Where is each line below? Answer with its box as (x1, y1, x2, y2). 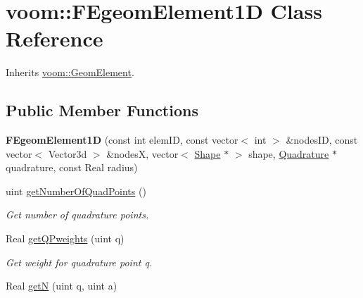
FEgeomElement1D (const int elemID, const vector (6, 132, 238, 147)
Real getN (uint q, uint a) (6, 278, 117, 293)
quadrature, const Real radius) (6, 160, 138, 175)
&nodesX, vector (106, 146, 179, 161)
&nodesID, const (286, 132, 358, 147)
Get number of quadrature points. (6, 207, 149, 222)
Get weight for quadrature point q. (6, 254, 153, 269)
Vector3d (48, 146, 87, 161)
